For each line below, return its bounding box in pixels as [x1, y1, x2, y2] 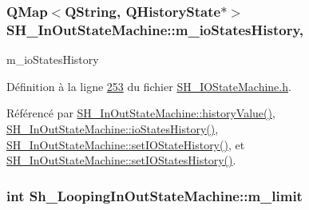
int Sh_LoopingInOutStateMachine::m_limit [6, 185, 303, 205]
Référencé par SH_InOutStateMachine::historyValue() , [6, 105, 275, 121]
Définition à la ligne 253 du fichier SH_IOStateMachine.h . [6, 77, 291, 94]
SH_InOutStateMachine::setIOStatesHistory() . [6, 152, 236, 168]
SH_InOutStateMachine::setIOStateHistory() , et [6, 136, 245, 153]
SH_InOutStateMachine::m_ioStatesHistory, [6, 19, 303, 39]
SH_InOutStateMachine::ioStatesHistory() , [6, 120, 219, 137]
